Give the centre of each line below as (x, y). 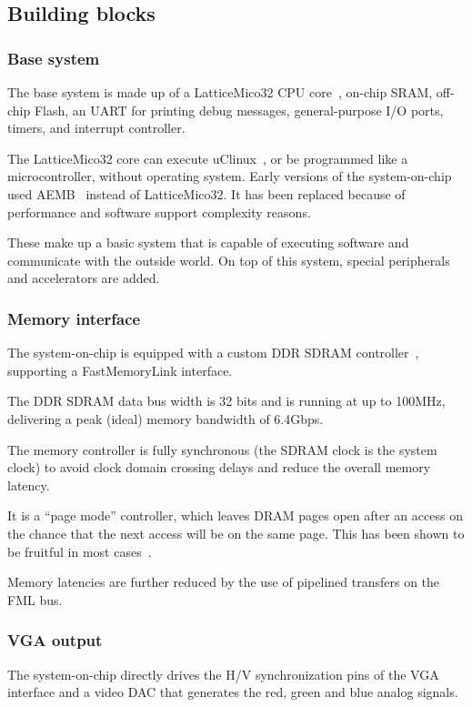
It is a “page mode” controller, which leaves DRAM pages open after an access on (235, 515)
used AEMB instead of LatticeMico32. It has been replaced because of (206, 193)
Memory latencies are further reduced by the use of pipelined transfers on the (224, 582)
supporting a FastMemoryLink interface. (120, 370)
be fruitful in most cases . (80, 551)
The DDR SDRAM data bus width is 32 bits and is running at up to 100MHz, (226, 401)
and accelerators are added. (84, 278)
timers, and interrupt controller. (96, 128)
